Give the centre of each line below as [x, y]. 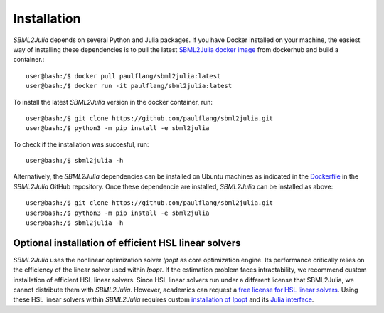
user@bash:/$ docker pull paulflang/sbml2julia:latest [123, 76]
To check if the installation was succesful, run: [81, 144]
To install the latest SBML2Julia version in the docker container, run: [113, 102]
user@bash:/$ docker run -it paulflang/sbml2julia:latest [129, 86]
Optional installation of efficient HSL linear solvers [127, 243]
